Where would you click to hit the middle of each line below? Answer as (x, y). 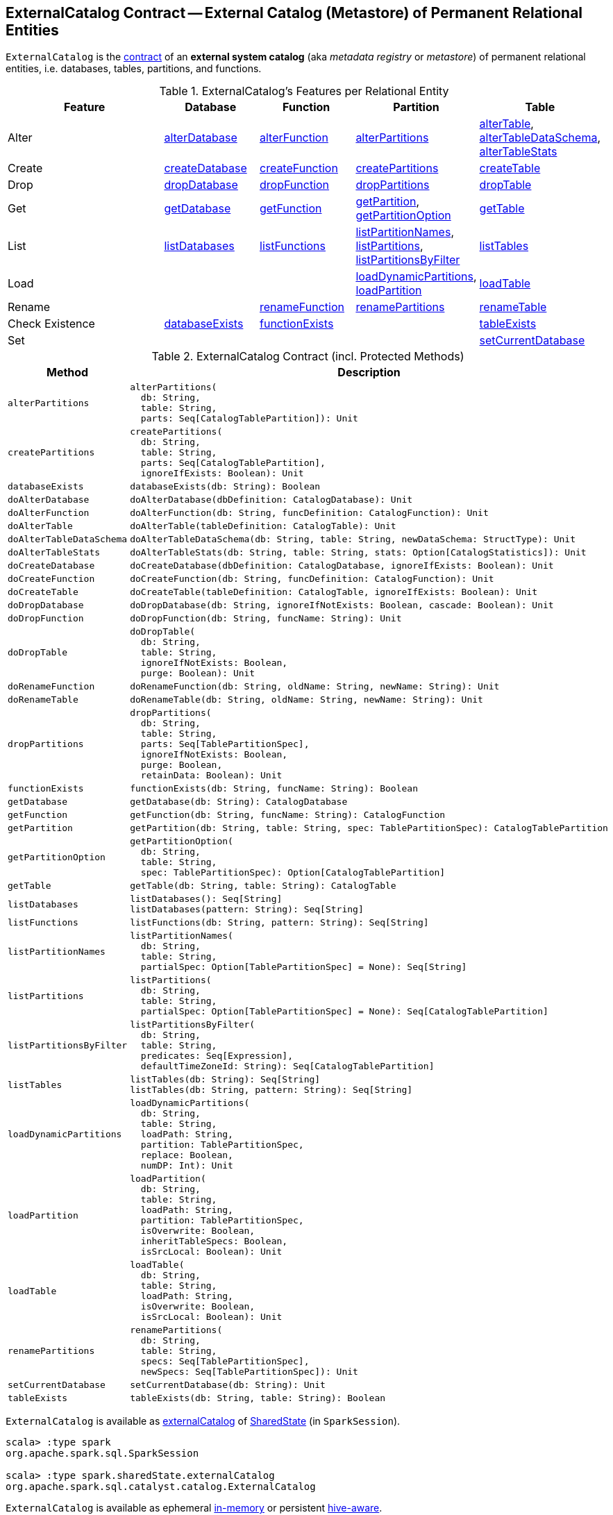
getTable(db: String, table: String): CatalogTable (263, 886)
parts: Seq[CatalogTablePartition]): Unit (249, 419)
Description (369, 373)
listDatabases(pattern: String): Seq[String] (247, 910)
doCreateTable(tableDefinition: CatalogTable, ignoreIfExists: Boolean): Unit (334, 592)
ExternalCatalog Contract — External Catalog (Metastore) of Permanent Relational (294, 13)
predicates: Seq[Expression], (217, 1056)
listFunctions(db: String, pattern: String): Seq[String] (279, 923)
